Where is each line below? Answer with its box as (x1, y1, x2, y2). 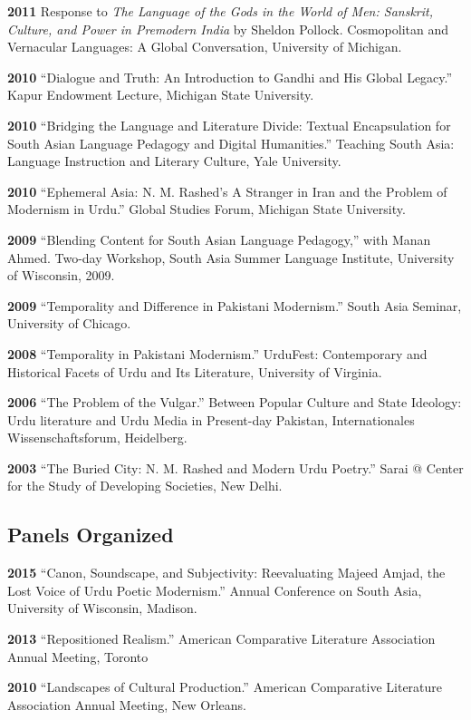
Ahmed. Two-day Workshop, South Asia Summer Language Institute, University (7, 248, 455, 267)
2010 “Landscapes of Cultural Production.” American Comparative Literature (7, 677, 443, 696)
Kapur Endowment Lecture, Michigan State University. (7, 85, 314, 104)
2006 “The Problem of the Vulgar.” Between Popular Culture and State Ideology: (7, 393, 462, 412)
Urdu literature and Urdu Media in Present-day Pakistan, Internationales (7, 410, 415, 429)
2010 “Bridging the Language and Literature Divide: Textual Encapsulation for (7, 115, 451, 134)
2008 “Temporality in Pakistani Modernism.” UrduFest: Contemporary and (7, 344, 428, 363)
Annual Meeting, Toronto (7, 647, 149, 666)
